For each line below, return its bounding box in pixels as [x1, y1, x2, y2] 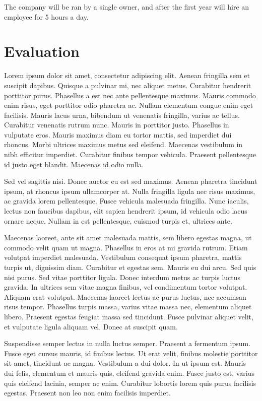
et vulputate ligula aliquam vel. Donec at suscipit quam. [4, 321, 178, 331]
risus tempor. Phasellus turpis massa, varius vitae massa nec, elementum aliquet [4, 301, 252, 312]
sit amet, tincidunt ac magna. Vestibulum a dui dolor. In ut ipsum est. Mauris [4, 358, 246, 368]
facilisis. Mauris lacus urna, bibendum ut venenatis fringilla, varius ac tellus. [4, 109, 240, 120]
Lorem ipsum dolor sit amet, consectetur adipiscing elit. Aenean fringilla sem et [4, 70, 250, 81]
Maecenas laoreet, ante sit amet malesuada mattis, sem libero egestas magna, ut [4, 232, 252, 243]
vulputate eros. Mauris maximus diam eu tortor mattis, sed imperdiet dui [4, 129, 232, 140]
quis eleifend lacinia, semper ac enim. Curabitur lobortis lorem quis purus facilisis [4, 377, 256, 388]
